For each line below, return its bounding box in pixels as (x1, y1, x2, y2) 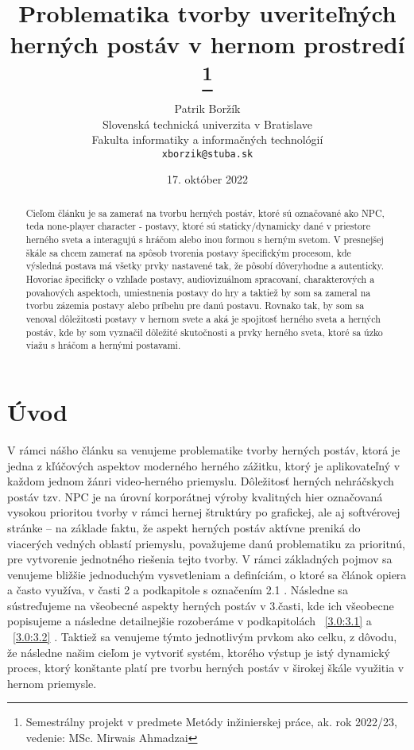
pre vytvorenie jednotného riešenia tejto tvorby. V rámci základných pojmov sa (7, 551, 393, 567)
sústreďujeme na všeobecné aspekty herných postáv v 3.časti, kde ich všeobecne (7, 597, 394, 613)
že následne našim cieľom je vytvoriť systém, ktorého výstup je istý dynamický (7, 644, 390, 660)
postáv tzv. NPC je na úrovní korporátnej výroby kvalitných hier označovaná (7, 488, 383, 505)
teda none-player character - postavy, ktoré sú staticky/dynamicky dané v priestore (25, 219, 370, 233)
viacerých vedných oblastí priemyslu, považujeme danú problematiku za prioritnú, (7, 535, 405, 551)
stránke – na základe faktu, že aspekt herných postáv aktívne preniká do (7, 519, 361, 535)
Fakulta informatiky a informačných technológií (91, 131, 323, 148)
